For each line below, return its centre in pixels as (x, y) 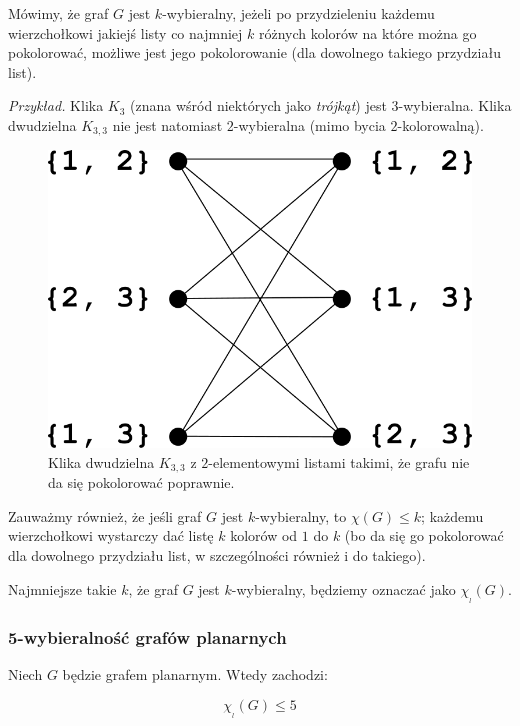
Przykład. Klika (56, 105)
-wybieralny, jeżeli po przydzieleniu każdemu (298, 13)
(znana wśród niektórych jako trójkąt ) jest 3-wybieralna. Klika (321, 105)
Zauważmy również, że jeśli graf (105, 515)
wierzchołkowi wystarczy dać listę (111, 535)
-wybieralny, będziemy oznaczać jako (343, 588)
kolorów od (264, 535)
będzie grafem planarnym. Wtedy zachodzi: (195, 674)
